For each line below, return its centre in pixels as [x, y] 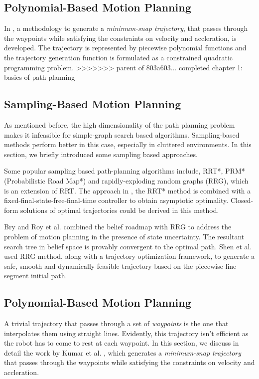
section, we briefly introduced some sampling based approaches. [101, 154]
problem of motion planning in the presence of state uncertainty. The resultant [124, 236]
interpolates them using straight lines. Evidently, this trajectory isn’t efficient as [126, 333]
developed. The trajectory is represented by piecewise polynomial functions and [125, 48]
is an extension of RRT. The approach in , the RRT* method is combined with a [128, 190]
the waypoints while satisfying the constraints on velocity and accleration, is [120, 38]
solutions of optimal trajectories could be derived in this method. [120, 210]
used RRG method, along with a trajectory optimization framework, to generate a [129, 256]
